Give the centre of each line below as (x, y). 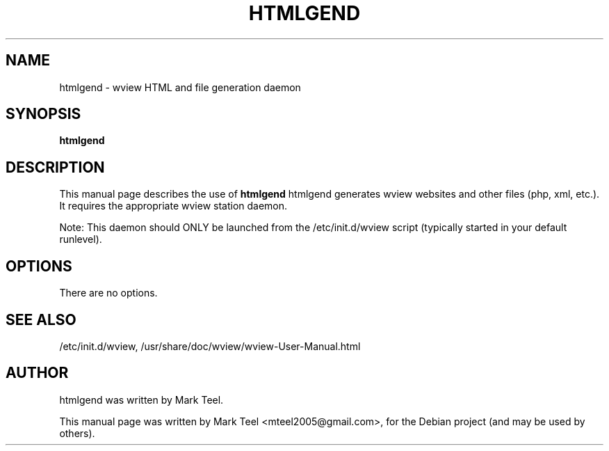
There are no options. (108, 293)
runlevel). (81, 239)
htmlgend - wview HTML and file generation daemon (180, 87)
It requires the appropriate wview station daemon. (173, 206)
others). (77, 433)
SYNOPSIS (43, 114)
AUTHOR (37, 373)
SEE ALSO (41, 319)
